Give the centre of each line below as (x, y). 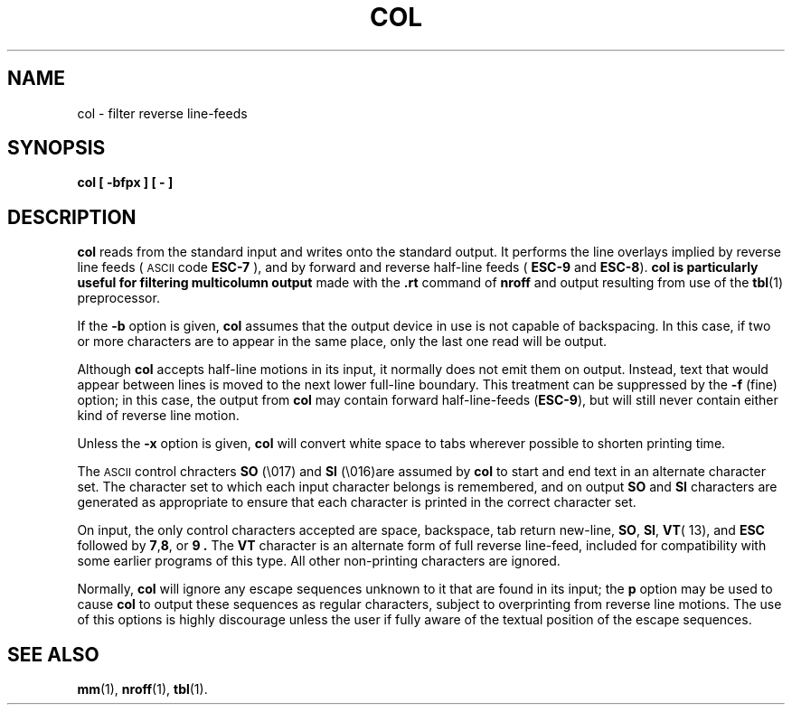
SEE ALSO (53, 654)
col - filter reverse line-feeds (162, 113)
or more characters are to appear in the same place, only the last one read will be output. (342, 342)
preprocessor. (118, 298)
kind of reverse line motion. (158, 416)
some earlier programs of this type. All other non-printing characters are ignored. (319, 561)
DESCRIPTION (72, 217)
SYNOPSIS (57, 148)
